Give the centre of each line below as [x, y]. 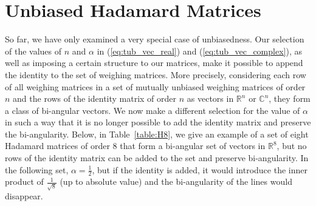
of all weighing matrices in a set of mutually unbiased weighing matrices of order [155, 86]
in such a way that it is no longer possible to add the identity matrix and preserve [158, 122]
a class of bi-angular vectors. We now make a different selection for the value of [153, 110]
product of [24, 181]
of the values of [33, 51]
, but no [292, 146]
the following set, [37, 169]
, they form [290, 98]
